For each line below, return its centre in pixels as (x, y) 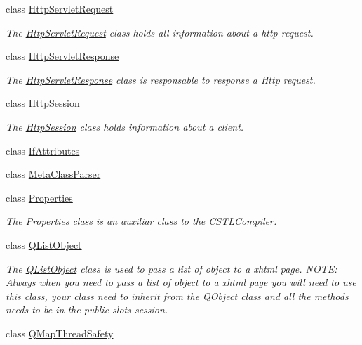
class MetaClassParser (53, 174)
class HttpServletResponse (62, 56)
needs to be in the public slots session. (87, 310)
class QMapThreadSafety (60, 333)
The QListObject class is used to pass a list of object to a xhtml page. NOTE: (172, 268)
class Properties (39, 197)
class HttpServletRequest (60, 8)
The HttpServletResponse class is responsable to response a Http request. (161, 79)
